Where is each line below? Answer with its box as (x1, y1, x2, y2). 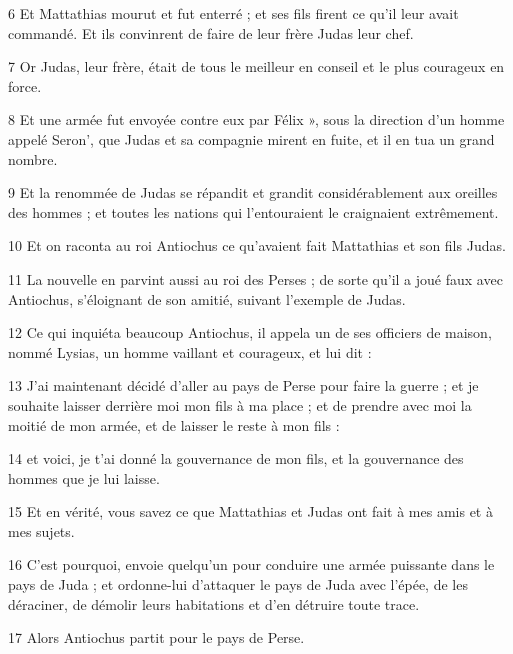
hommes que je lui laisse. (8, 467, 160, 488)
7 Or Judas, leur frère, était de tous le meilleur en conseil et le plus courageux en (8, 56, 505, 77)
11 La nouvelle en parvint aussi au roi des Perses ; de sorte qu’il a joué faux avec (8, 268, 503, 289)
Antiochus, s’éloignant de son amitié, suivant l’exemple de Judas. (8, 288, 406, 309)
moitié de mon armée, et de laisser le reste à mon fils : (8, 414, 340, 435)
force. (8, 75, 42, 96)
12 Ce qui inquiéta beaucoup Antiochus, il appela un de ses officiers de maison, (8, 322, 492, 343)
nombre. (8, 148, 58, 169)
